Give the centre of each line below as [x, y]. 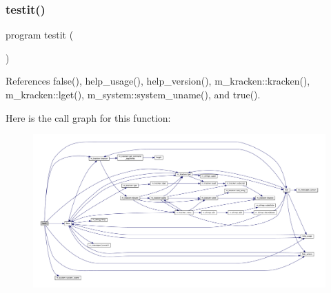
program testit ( [40, 35]
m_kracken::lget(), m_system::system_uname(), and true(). [133, 94]
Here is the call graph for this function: [88, 117]
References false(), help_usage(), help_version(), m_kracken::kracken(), [158, 81]
